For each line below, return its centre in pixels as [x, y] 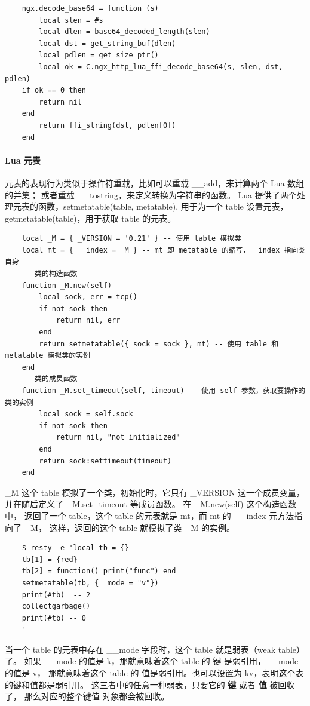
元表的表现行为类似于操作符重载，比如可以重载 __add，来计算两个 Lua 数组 [155, 182]
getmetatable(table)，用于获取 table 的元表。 [90, 218]
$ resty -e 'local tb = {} [75, 548]
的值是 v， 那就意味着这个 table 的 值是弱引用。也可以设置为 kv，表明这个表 [154, 673]
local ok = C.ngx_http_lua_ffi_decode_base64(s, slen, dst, [161, 67]
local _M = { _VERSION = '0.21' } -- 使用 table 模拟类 [131, 239]
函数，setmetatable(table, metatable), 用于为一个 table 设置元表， [163, 206]
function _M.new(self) [67, 285]
